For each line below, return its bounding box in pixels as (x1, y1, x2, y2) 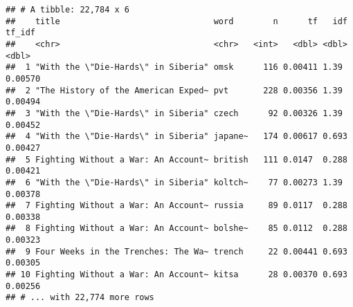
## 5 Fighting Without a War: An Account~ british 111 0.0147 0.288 (6, 154, 347, 165)
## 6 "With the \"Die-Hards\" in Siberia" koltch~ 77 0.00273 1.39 (6, 177, 343, 187)
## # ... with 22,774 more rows (6, 292, 154, 303)
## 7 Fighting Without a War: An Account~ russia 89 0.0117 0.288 (6, 201, 347, 211)
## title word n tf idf (6, 16, 347, 26)
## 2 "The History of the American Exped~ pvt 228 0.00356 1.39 (6, 85, 343, 95)
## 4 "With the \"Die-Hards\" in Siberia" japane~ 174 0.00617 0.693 (6, 131, 347, 142)
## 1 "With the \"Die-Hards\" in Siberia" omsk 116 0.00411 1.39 (6, 62, 343, 73)
